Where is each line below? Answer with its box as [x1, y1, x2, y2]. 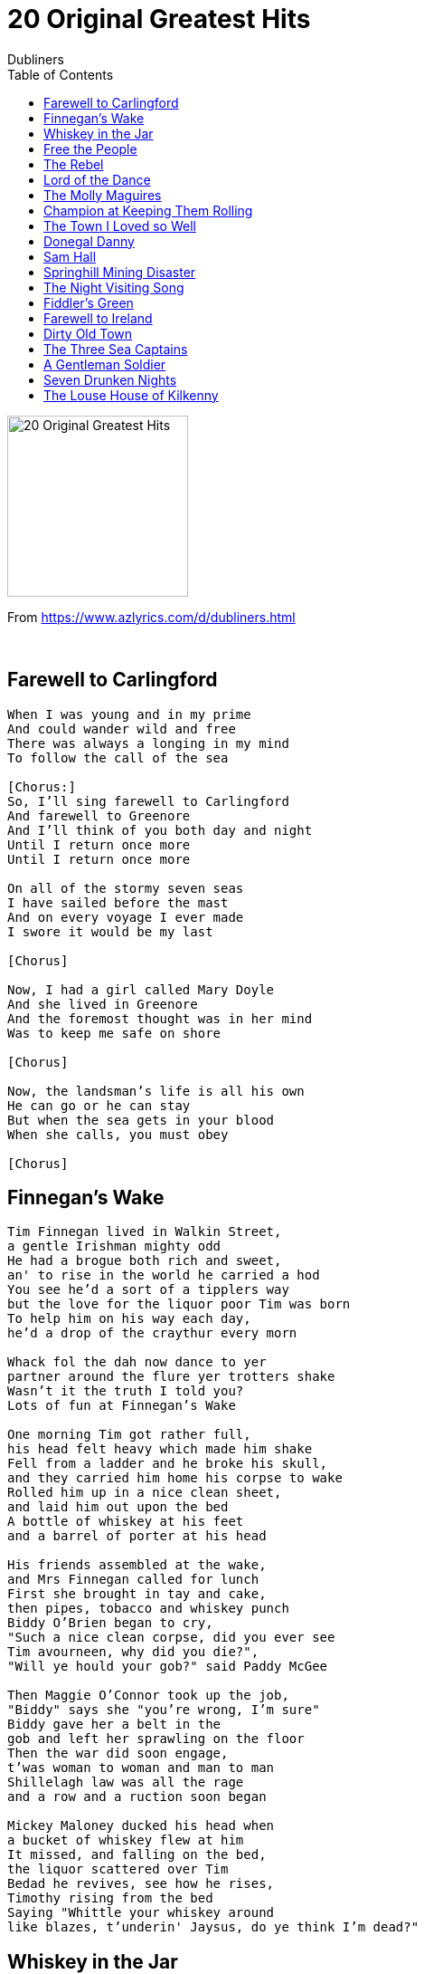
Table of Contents [7, 66, 114, 82]
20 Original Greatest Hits [7, 4, 311, 34]
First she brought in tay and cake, [7, 1586, 267, 1602]
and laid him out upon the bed [7, 1500, 229, 1515]
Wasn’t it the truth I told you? [7, 1384, 244, 1399]
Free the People [43, 140, 137, 157]
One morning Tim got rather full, [7, 1427, 251, 1442]
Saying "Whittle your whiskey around [7, 1905, 275, 1921]
